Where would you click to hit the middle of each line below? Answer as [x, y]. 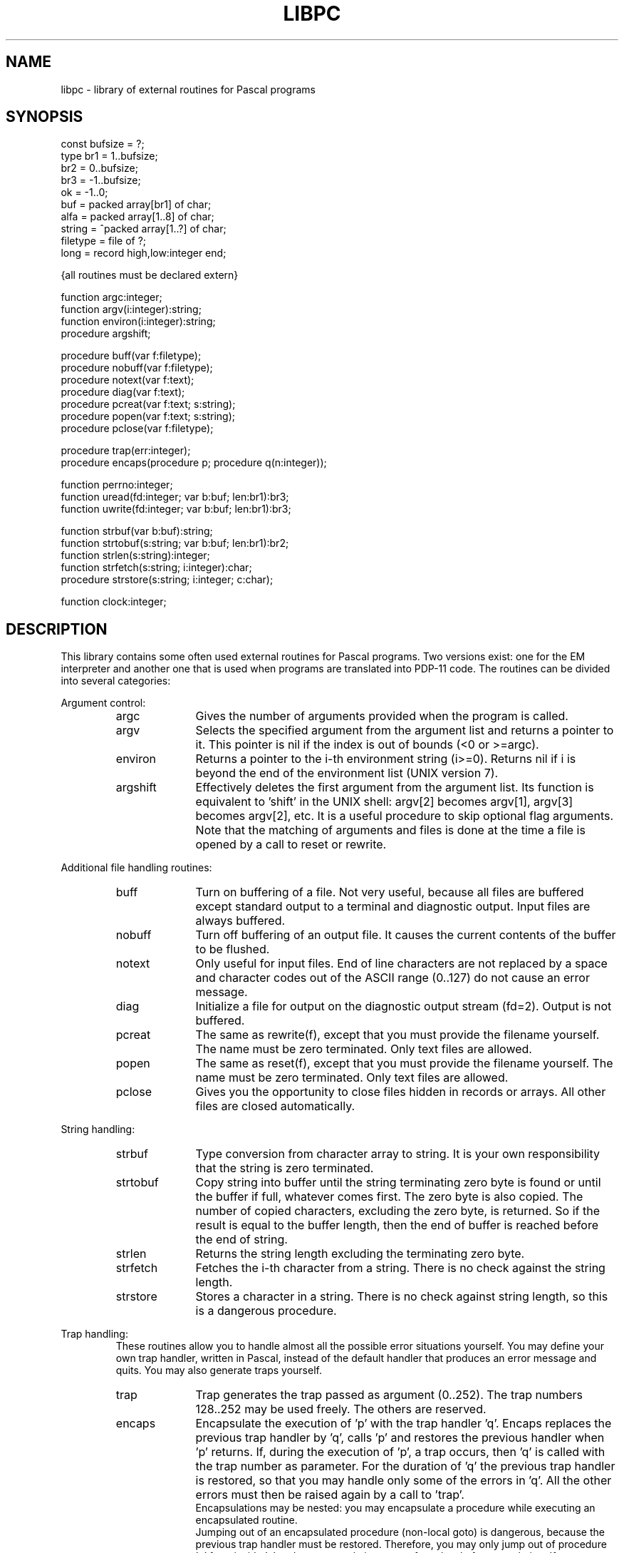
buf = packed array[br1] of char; [136, 205]
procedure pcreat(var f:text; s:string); [148, 404]
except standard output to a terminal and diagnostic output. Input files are [393, 907]
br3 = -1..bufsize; [101, 180]
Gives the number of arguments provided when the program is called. [382, 716]
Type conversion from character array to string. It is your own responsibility [397, 1154]
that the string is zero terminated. [285, 1168]
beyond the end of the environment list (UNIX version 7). [347, 773]
